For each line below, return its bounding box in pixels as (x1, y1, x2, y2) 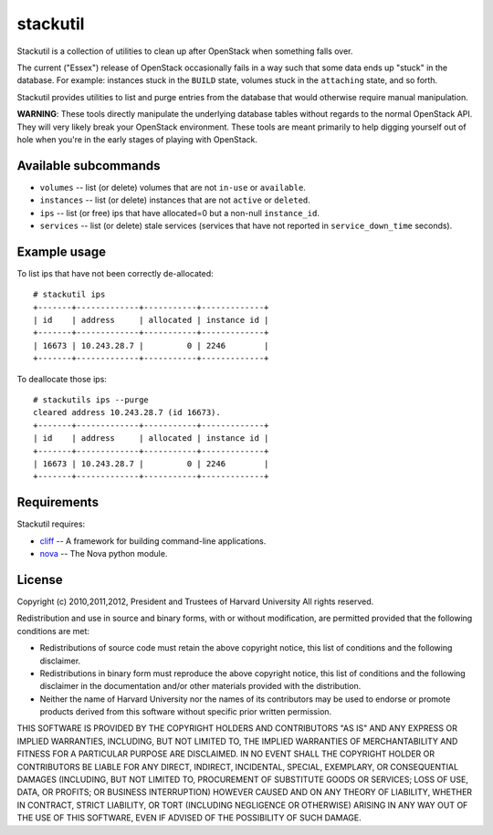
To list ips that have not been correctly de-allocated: (16, 267, 214, 278)
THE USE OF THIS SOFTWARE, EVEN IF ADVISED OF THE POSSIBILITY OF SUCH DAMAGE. (16, 812, 362, 823)
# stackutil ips (33, 289, 106, 300)
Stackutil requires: (16, 518, 86, 529)
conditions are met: (16, 625, 90, 636)
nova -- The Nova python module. (39, 548, 168, 559)
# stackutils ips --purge (33, 395, 150, 405)
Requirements (16, 495, 100, 510)
